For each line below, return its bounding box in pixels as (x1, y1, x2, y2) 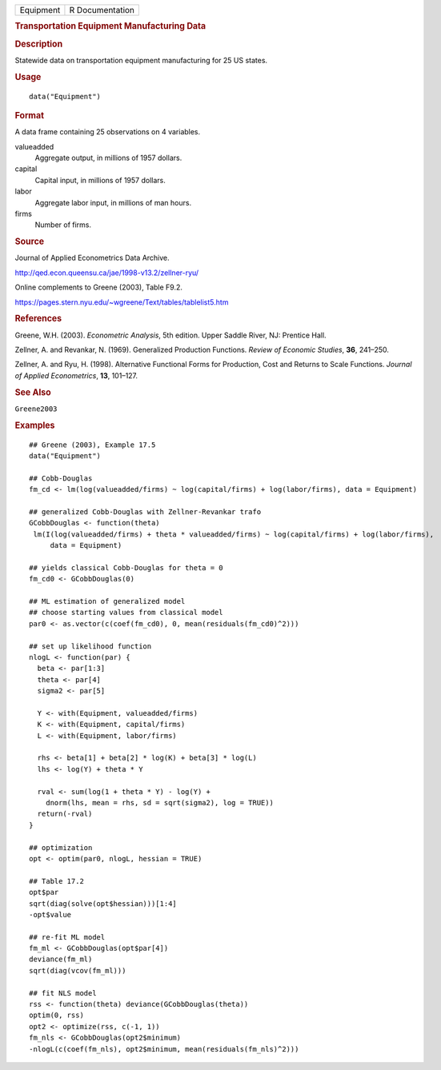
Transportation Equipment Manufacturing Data (14, 21, 206, 32)
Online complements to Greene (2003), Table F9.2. (14, 282, 183, 292)
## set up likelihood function (29, 641, 152, 651)
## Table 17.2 (29, 876, 84, 885)
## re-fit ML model (29, 932, 106, 941)
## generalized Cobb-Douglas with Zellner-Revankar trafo (29, 507, 262, 516)
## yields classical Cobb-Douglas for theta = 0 (29, 563, 223, 572)
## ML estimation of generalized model (29, 597, 186, 605)
